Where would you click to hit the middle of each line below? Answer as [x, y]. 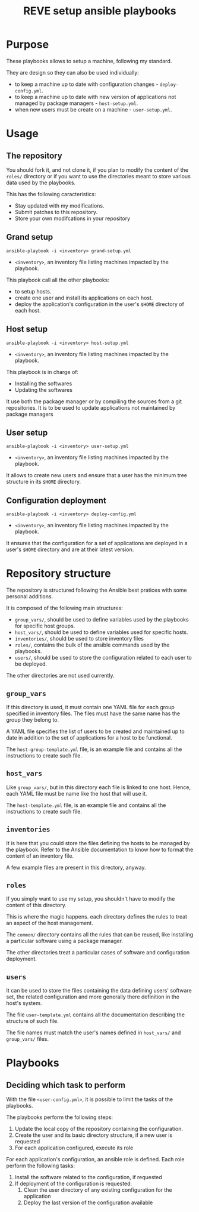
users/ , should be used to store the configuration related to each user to [103, 658]
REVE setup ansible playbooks [100, 11]
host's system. [24, 1003]
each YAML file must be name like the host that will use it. [77, 793]
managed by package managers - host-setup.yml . [76, 103]
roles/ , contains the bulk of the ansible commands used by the [92, 645]
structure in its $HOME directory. [44, 482]
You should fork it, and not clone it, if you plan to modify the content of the [97, 170]
